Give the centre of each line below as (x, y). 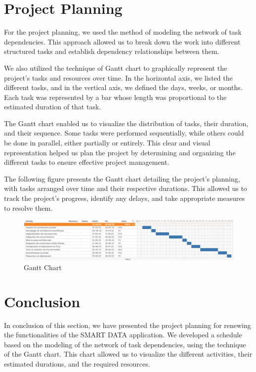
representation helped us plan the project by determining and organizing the (120, 152)
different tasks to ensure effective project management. (87, 162)
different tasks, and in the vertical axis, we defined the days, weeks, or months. (123, 87)
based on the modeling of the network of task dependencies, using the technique (125, 344)
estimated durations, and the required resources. (77, 363)
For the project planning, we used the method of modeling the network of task (123, 32)
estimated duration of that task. (53, 107)
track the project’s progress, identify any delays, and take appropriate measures (125, 198)
